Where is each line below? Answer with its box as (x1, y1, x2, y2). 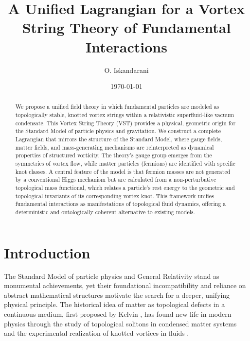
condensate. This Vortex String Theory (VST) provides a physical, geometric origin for (15, 119, 236, 127)
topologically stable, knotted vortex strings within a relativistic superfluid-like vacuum (15, 111, 234, 119)
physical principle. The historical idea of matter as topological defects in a (4, 299, 225, 309)
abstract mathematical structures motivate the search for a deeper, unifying (4, 290, 230, 300)
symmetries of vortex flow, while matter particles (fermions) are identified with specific (15, 159, 235, 168)
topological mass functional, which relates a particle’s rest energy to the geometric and (15, 184, 235, 192)
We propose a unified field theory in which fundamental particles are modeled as (15, 102, 219, 111)
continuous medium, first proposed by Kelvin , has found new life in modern (4, 308, 232, 319)
